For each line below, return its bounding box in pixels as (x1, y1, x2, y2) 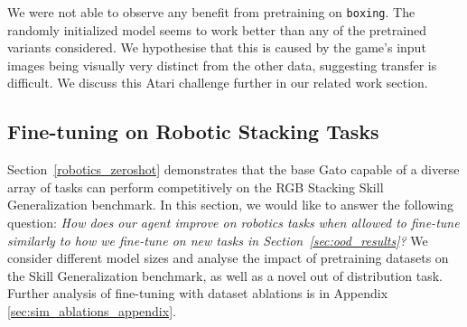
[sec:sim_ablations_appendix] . (7, 301, 176, 320)
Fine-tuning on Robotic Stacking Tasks (7, 117, 379, 145)
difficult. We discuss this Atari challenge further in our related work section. (7, 73, 428, 92)
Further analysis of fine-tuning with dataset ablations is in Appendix (7, 284, 388, 303)
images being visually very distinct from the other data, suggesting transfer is (7, 55, 437, 74)
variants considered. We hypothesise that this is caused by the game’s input (7, 38, 426, 57)
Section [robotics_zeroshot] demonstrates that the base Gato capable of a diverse (7, 160, 460, 179)
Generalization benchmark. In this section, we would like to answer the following (7, 195, 453, 214)
